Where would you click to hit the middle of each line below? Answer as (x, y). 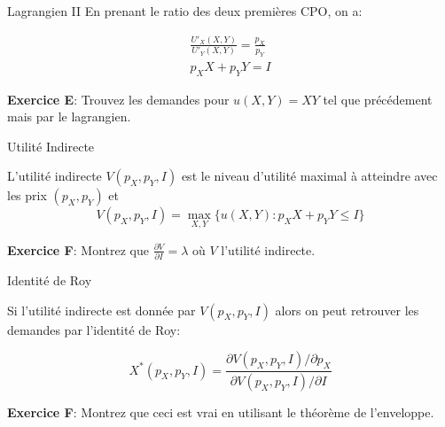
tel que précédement (378, 99)
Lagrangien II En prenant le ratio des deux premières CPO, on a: (185, 11)
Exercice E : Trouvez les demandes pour (118, 99)
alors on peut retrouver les (347, 310)
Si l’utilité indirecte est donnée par (101, 310)
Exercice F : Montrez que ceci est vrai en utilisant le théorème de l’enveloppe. (221, 411)
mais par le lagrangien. (69, 116)
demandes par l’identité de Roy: (94, 329)
